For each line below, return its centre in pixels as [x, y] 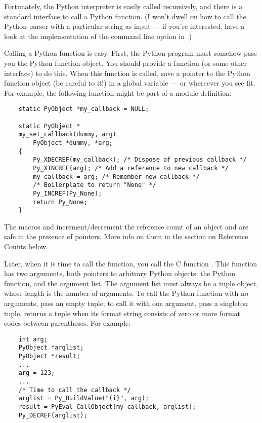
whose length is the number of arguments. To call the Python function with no [126, 293]
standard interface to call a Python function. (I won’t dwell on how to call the [125, 16]
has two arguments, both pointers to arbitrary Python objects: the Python [120, 273]
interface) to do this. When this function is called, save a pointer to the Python [127, 73]
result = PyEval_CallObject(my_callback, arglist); [107, 407]
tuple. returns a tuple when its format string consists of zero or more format [122, 313]
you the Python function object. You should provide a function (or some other [126, 63]
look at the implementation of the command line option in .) [98, 36]
